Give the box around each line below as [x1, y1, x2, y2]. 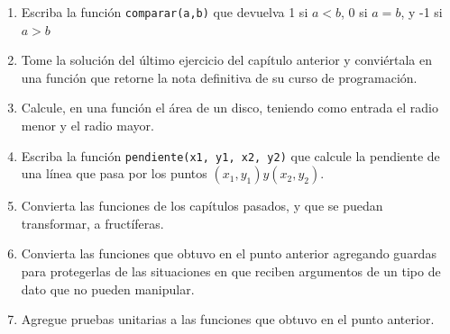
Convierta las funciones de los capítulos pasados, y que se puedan [21, 196, 383, 215]
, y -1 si [400, 3, 443, 21]
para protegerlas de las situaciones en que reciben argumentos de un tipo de [21, 262, 441, 281]
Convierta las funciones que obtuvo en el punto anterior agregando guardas [21, 244, 436, 263]
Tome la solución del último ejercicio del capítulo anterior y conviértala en [21, 50, 433, 69]
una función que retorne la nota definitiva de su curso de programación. [21, 68, 418, 86]
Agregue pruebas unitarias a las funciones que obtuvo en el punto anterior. [21, 310, 435, 329]
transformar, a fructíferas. [21, 213, 164, 232]
